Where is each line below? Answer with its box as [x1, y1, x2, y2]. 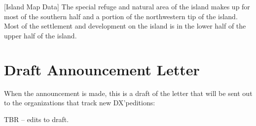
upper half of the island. [4, 30, 77, 40]
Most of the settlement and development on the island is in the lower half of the [4, 21, 246, 31]
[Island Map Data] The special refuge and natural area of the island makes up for [4, 1, 250, 11]
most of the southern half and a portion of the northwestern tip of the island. [4, 11, 238, 21]
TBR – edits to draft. [4, 114, 69, 124]
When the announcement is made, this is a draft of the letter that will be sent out [4, 88, 253, 98]
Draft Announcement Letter [4, 59, 200, 79]
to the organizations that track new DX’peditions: [4, 97, 155, 108]
